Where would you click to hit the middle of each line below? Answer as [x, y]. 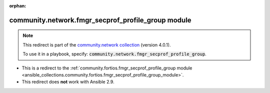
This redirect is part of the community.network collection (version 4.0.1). [97, 44]
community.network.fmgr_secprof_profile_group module [100, 20]
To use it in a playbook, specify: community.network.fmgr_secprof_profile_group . [115, 54]
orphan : [18, 6]
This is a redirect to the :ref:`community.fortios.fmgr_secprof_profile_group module [107, 68]
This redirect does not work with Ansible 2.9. [68, 82]
